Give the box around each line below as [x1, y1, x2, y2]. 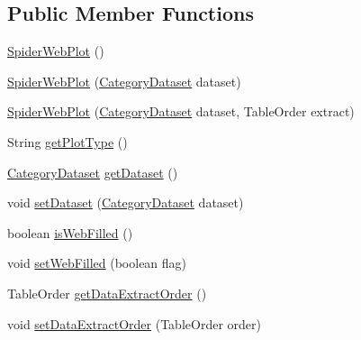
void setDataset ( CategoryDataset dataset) [7, 193, 244, 212]
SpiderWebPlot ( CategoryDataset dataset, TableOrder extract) [7, 102, 355, 121]
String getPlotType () [7, 132, 128, 151]
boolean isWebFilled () [7, 223, 133, 242]
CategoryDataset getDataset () [7, 162, 178, 181]
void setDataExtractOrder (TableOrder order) [7, 314, 261, 333]
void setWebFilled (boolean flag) [7, 253, 187, 272]
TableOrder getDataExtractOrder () [7, 283, 207, 302]
